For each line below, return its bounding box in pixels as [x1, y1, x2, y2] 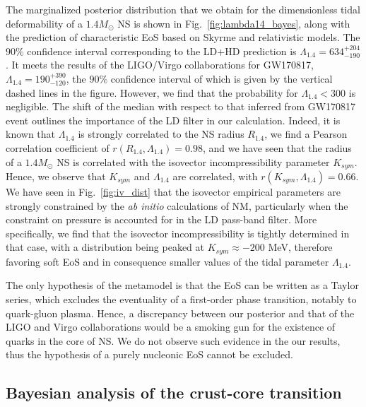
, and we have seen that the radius [202, 140, 352, 155]
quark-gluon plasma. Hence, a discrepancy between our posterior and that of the [6, 305, 355, 320]
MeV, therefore [268, 240, 333, 254]
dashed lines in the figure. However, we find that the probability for [6, 85, 298, 100]
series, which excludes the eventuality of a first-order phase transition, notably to [6, 292, 357, 306]
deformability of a [6, 16, 83, 30]
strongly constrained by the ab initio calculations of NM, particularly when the [6, 198, 348, 213]
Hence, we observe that [6, 168, 106, 183]
